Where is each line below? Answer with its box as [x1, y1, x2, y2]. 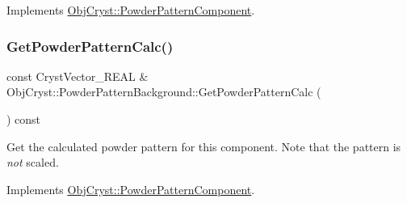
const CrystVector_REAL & [6, 67, 149, 84]
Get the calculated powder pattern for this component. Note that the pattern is [6, 137, 401, 154]
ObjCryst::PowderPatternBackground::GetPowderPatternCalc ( [6, 83, 321, 100]
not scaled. [6, 154, 59, 171]
